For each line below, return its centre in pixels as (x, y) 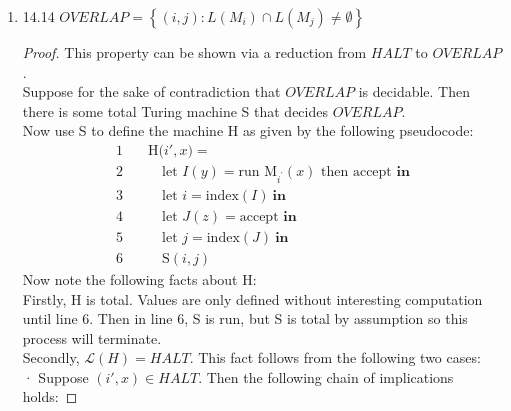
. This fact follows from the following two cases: (335, 357)
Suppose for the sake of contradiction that (151, 91)
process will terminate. (92, 337)
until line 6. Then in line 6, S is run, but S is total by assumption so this (245, 318)
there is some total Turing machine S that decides (175, 110)
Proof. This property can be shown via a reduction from (194, 52)
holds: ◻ (50, 396)
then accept (356, 172)
